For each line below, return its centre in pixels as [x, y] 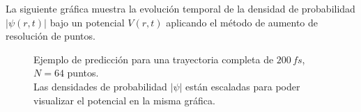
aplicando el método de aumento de [242, 22]
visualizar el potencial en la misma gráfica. [124, 100]
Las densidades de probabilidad [100, 86]
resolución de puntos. [51, 36]
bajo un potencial [87, 22]
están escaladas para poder [243, 86]
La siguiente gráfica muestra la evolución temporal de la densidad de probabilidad [180, 8]
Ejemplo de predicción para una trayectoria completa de [154, 59]
